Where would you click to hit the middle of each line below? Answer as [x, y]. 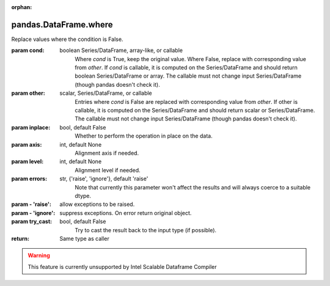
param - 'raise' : [31, 204]
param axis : [27, 144]
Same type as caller [84, 238]
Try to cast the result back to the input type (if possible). [146, 230]
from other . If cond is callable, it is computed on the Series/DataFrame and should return [186, 68]
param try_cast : [32, 222]
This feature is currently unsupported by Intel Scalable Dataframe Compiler [122, 266]
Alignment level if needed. [108, 170]
